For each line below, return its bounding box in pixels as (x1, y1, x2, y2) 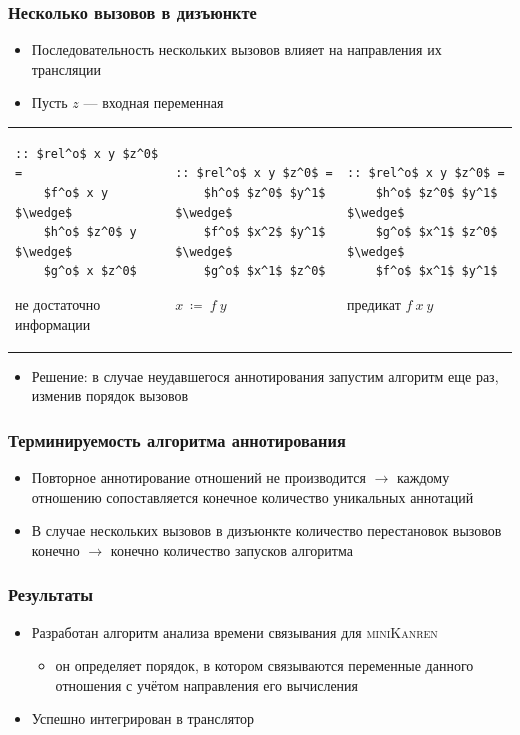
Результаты (8, 582, 94, 607)
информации (15, 313, 91, 334)
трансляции (31, 58, 101, 79)
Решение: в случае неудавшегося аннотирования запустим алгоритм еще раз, (31, 365, 499, 386)
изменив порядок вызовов (31, 385, 189, 406)
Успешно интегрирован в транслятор (31, 708, 255, 729)
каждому (396, 467, 450, 487)
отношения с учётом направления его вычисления (55, 674, 359, 695)
